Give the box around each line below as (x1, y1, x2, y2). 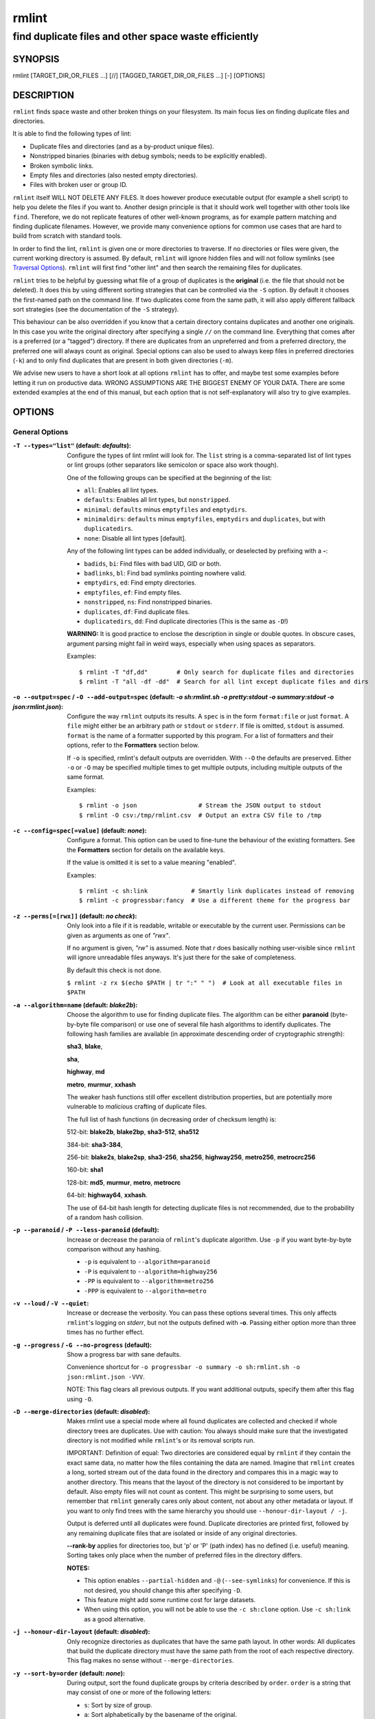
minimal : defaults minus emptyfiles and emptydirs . (84, 505, 247, 514)
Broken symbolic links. (30, 162, 94, 170)
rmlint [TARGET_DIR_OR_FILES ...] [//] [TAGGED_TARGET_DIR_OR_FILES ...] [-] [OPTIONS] (12, 71, 266, 79)
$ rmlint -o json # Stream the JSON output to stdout (79, 802, 322, 809)
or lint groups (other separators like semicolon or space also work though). (67, 461, 279, 469)
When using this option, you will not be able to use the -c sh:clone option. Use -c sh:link (84, 1606, 351, 1614)
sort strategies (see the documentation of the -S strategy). (12, 305, 179, 314)
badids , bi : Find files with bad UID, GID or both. (84, 559, 222, 567)
